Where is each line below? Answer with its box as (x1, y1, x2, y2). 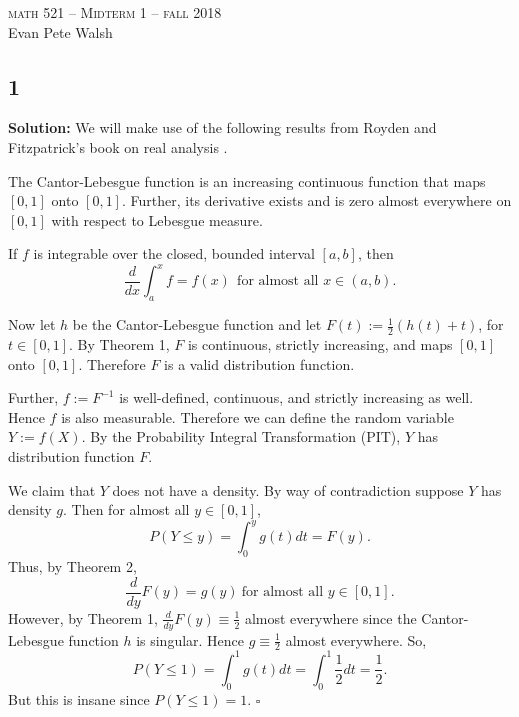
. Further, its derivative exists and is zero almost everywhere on (121, 190, 512, 211)
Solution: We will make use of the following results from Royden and (8, 117, 437, 138)
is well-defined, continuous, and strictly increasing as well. (119, 387, 474, 408)
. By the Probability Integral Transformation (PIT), (81, 426, 401, 447)
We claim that (8, 479, 96, 500)
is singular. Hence (136, 629, 245, 650)
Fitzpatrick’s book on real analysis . (8, 136, 228, 157)
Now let (8, 314, 56, 335)
